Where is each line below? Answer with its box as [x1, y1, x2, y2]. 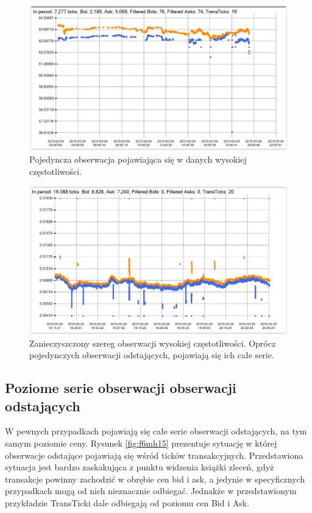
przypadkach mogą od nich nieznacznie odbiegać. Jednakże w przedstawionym [5, 484, 297, 497]
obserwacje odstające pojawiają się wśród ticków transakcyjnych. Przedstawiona [5, 448, 303, 461]
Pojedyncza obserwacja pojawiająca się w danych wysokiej [29, 152, 247, 165]
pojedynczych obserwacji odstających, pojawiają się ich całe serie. [29, 348, 274, 361]
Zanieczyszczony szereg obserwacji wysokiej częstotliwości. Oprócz [29, 336, 276, 349]
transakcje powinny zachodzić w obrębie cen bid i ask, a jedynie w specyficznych [5, 472, 305, 485]
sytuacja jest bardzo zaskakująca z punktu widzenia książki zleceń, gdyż [5, 461, 274, 473]
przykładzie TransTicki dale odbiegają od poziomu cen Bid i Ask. [5, 496, 250, 509]
